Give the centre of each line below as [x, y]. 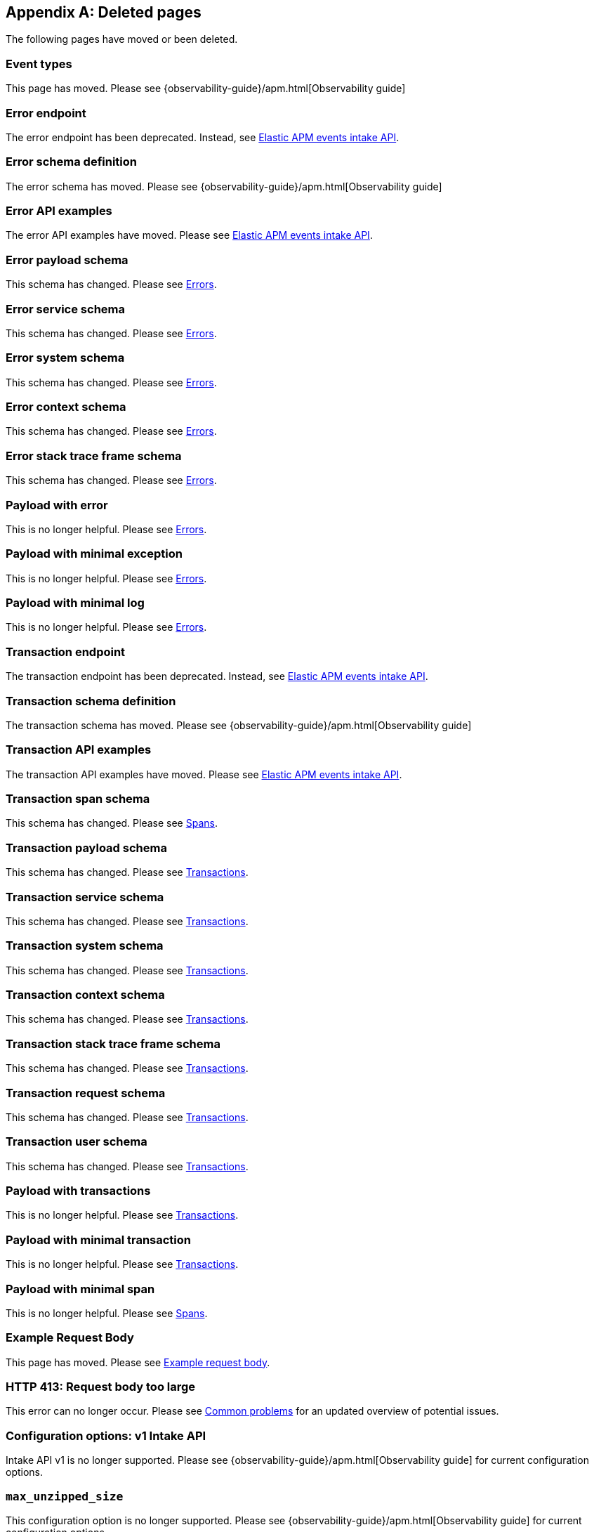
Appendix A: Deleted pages [104, 12]
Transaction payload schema [86, 847]
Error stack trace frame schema [94, 456]
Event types [39, 64]
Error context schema [66, 407]
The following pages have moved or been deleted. [122, 39]
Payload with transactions [78, 1191]
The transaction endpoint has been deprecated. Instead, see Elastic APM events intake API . [217, 676]
